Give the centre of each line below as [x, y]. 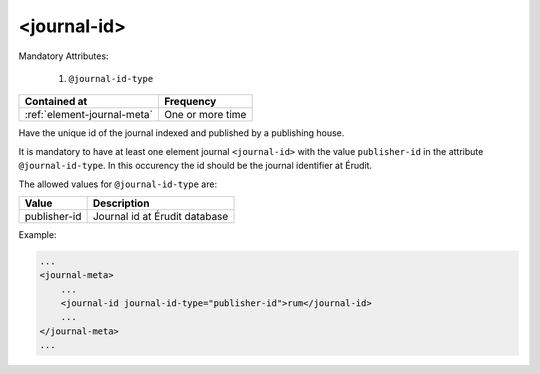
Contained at [56, 102]
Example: [37, 234]
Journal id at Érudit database [160, 216]
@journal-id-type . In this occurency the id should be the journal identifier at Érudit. [195, 166]
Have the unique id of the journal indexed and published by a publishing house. [181, 133]
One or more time [205, 115]
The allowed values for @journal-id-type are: [118, 184]
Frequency [190, 102]
